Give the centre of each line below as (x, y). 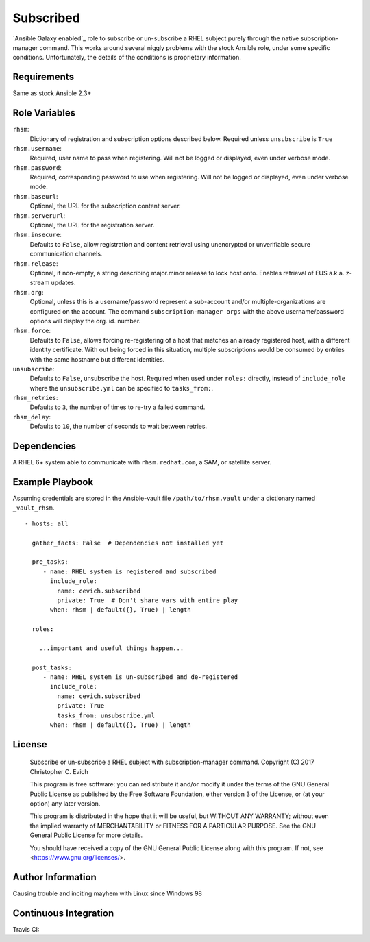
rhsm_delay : (32, 417)
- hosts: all (47, 523)
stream (40, 283)
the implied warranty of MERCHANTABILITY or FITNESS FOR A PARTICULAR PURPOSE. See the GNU (173, 826)
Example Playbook (53, 482)
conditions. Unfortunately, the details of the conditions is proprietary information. (127, 58)
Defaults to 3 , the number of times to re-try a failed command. (118, 407)
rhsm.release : (35, 263)
